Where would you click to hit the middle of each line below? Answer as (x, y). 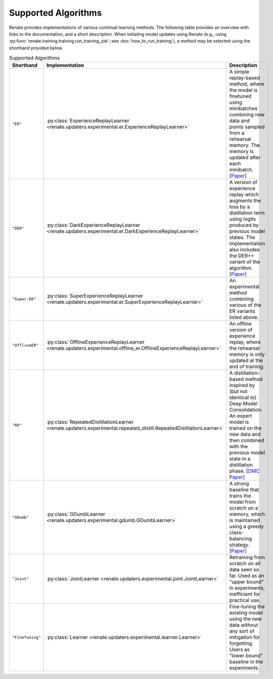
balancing (240, 539)
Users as (239, 650)
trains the (240, 496)
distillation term (247, 213)
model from (243, 502)
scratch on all (245, 563)
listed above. (244, 317)
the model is (243, 90)
